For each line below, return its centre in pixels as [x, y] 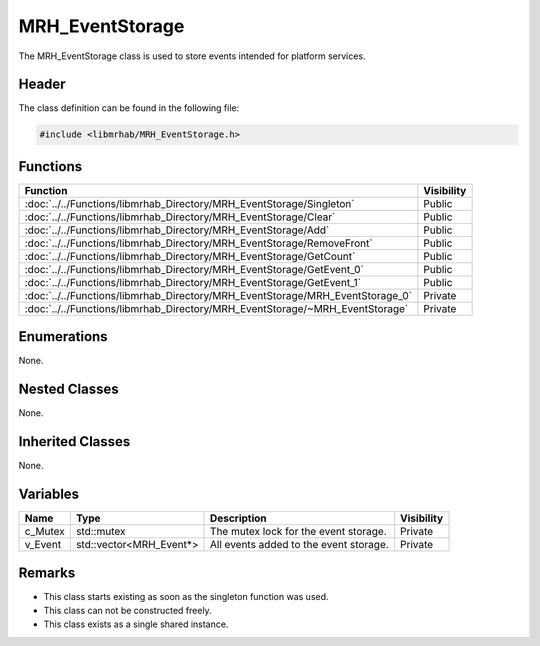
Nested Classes [68, 389]
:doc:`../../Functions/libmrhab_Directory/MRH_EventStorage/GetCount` [190, 256]
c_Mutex [44, 532]
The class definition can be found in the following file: [129, 108]
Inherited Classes [74, 441]
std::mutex [100, 532]
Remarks [47, 572]
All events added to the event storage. [299, 545]
